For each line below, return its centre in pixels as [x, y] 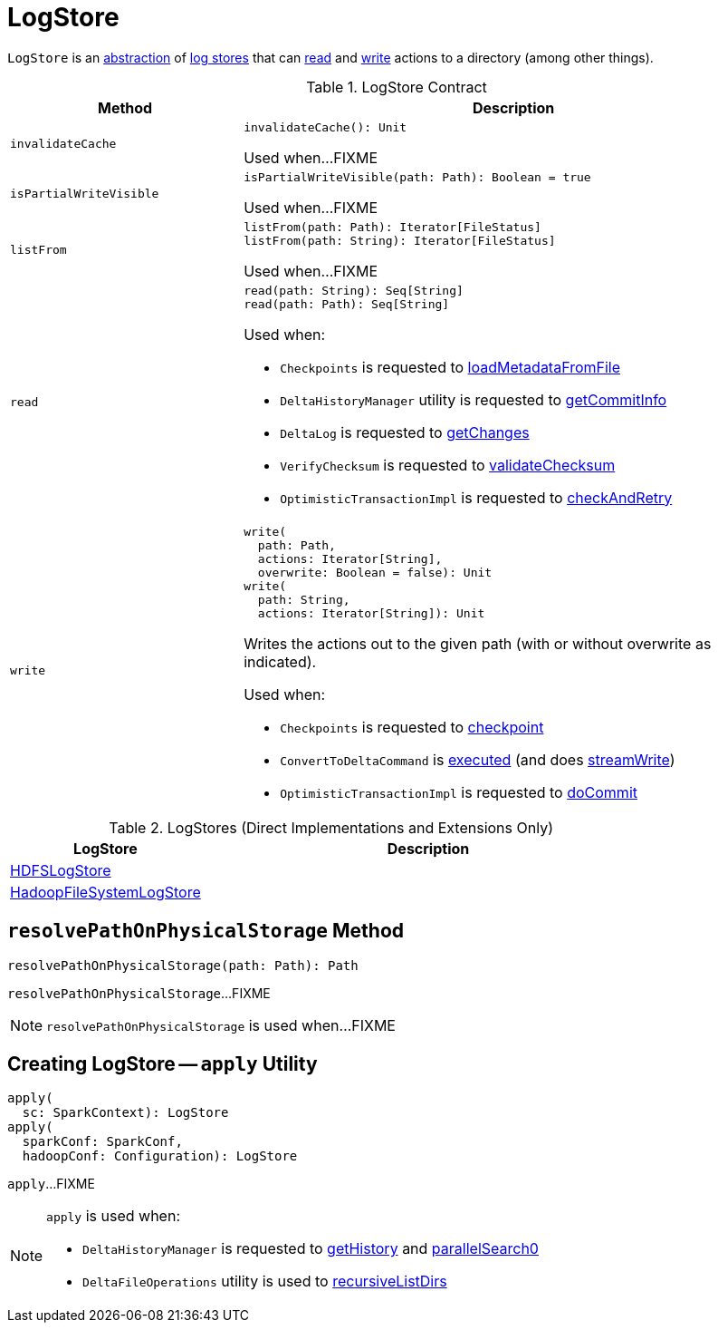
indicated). [280, 661]
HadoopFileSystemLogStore [105, 892]
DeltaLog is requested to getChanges [405, 432]
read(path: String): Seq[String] [354, 290]
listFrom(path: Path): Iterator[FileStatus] [393, 227]
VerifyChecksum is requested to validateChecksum [448, 465]
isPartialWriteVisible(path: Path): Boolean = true [417, 177]
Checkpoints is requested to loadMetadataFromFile [450, 367]
